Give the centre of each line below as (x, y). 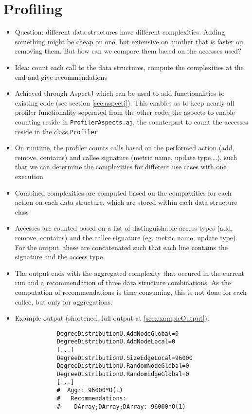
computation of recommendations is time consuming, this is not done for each (131, 292)
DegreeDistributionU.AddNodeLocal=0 (116, 342)
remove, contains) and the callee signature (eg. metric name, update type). (126, 237)
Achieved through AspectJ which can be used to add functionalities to (120, 93)
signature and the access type (59, 257)
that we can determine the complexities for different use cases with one (121, 167)
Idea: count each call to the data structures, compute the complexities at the (129, 67)
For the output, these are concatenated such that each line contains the (121, 247)
